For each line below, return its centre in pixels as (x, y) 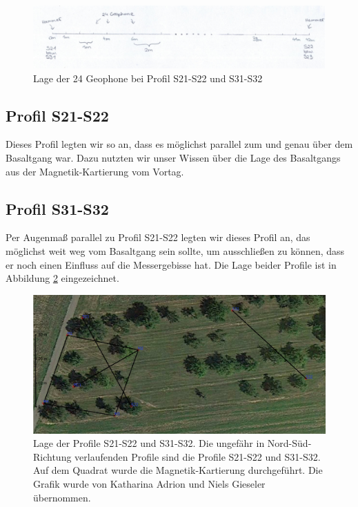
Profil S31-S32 (57, 208)
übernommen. (62, 497)
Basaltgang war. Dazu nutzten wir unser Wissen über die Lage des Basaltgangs (173, 158)
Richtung (52, 456)
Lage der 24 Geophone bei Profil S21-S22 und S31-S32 (148, 78)
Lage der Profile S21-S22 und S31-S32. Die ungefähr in (149, 443)
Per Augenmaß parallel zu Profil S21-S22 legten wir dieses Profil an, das (158, 237)
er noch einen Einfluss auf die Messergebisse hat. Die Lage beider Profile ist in (171, 264)
